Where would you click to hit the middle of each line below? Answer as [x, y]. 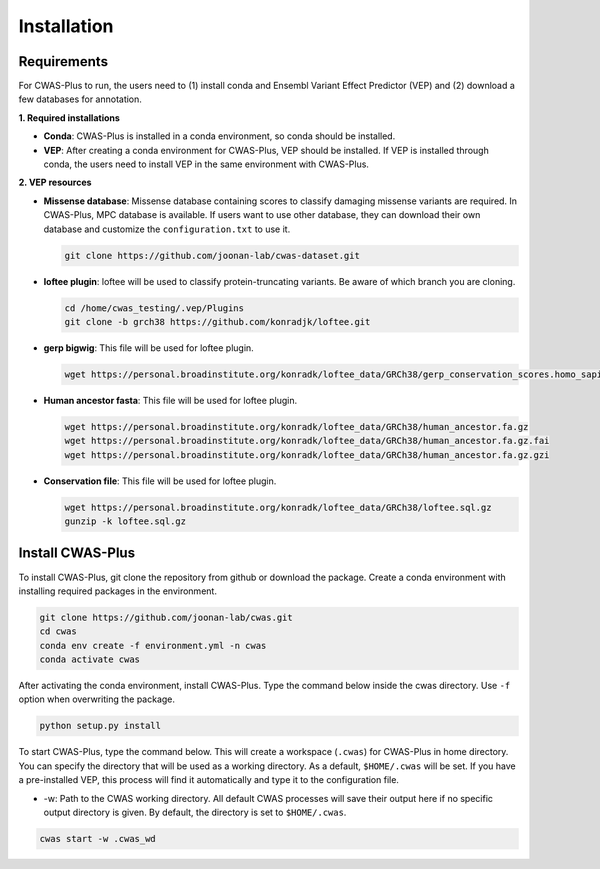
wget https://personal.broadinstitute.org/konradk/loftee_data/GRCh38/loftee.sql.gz [278, 507]
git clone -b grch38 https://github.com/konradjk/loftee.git [217, 321]
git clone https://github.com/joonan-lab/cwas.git [166, 617]
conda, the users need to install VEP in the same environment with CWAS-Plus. [206, 164]
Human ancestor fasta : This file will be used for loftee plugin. [170, 400]
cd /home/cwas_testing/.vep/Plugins [154, 308]
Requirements [63, 61]
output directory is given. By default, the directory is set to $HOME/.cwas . [195, 812]
